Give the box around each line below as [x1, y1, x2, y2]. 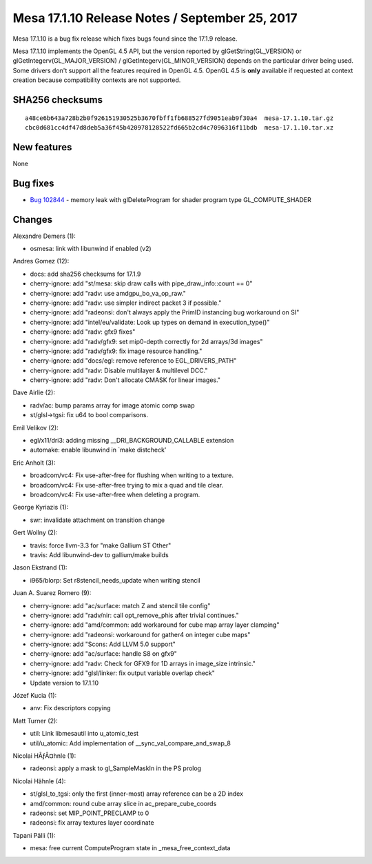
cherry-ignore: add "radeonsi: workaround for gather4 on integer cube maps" [30, 630, 251, 639]
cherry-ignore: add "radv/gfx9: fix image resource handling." [30, 347, 203, 355]
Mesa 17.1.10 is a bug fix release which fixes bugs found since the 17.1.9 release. [12, 34, 238, 43]
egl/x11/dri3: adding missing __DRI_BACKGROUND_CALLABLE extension [30, 436, 234, 445]
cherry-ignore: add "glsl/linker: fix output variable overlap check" [30, 669, 215, 677]
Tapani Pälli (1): [12, 831, 56, 839]
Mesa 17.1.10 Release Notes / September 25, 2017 [12, 10, 298, 26]
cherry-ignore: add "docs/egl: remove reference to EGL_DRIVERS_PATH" [30, 356, 237, 365]
